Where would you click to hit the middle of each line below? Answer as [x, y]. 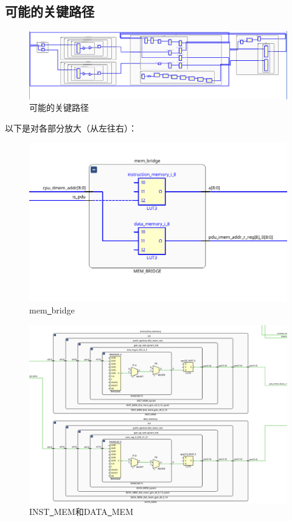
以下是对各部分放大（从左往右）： [71, 128]
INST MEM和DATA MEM [81, 512]
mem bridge [52, 309]
